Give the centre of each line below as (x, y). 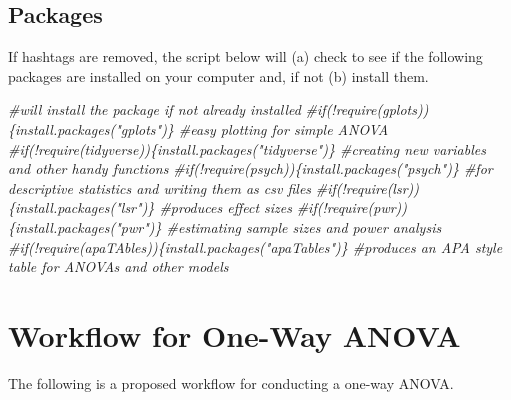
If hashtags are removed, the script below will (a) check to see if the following (245, 56)
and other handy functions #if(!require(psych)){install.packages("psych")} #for (250, 168)
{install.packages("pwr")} (85, 226)
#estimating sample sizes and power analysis (304, 226)
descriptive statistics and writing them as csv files (160, 187)
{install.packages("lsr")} (81, 207)
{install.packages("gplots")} (91, 128)
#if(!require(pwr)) (352, 207)
